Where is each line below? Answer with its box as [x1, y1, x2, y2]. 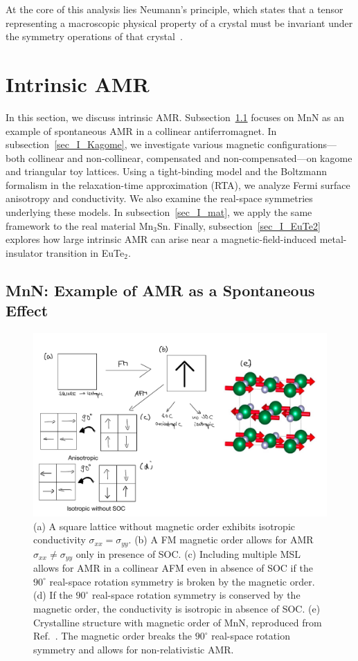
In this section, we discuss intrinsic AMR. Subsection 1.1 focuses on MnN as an [6, 109, 345, 124]
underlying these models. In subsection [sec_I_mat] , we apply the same [6, 205, 312, 219]
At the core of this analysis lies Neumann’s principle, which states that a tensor [6, 2, 343, 16]
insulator [6, 245, 43, 260]
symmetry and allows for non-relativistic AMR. [33, 642, 234, 656]
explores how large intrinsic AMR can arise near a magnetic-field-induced [6, 232, 316, 246]
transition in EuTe [46, 245, 125, 260]
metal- [319, 232, 347, 246]
